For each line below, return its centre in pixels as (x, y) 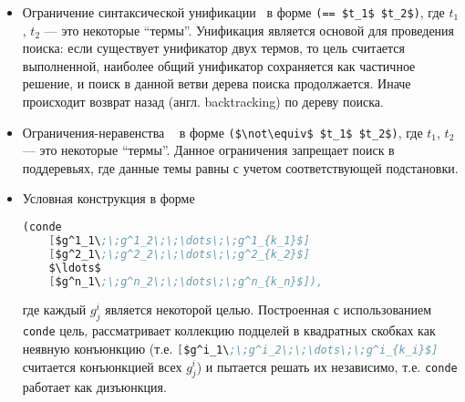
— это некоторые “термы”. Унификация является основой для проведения (249, 30)
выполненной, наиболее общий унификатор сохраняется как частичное (219, 65)
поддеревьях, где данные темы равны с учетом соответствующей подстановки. (240, 167)
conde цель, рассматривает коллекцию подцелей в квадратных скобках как (229, 330)
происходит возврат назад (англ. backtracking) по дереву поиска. (203, 102)
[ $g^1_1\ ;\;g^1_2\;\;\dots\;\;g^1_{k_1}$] (179, 240)
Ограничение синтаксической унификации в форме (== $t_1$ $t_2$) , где (233, 12)
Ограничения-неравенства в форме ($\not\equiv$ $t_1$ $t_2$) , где (222, 132)
